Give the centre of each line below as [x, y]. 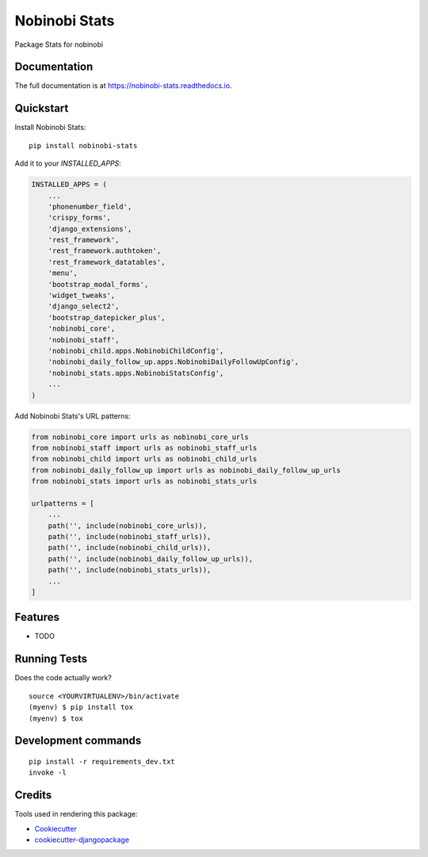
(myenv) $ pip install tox [81, 707]
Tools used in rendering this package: [76, 814]
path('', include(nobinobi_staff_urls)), [130, 537]
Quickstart [42, 108]
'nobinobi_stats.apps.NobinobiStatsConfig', [136, 373]
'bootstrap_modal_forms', [98, 284]
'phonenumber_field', [90, 207]
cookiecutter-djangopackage [82, 840]
